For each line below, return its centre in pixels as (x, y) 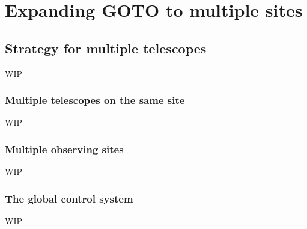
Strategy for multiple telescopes (106, 48)
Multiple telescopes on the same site (95, 100)
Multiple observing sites (64, 149)
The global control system (69, 198)
